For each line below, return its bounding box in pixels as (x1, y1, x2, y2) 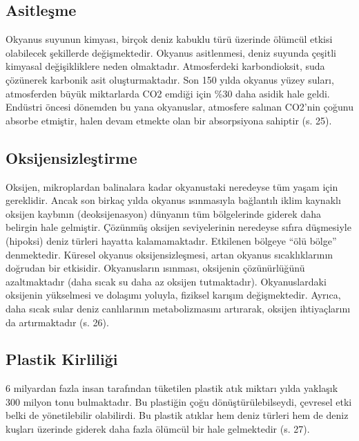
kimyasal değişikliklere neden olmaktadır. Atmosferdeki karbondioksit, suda (6, 59, 325, 73)
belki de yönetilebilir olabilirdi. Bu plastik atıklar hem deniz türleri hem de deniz (6, 408, 349, 422)
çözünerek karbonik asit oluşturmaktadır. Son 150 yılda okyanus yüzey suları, (6, 72, 334, 86)
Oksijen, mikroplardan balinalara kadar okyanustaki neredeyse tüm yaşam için (6, 179, 338, 194)
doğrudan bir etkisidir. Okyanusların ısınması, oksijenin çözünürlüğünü (6, 261, 305, 275)
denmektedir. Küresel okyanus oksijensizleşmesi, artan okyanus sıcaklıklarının (6, 247, 333, 261)
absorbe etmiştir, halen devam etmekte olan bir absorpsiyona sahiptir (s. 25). (6, 113, 332, 127)
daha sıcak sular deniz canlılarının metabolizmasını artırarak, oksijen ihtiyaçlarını (6, 301, 351, 315)
